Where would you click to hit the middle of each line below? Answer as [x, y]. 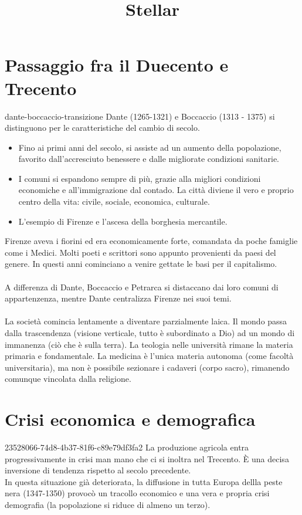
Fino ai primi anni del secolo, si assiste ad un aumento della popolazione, [150, 147]
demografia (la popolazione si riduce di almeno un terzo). [108, 505]
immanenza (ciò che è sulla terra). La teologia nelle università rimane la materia [149, 344]
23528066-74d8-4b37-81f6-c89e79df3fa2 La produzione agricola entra [127, 447]
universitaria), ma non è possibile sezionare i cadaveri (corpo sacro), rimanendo [147, 367]
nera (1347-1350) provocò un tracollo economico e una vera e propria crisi [137, 493]
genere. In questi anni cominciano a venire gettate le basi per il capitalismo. [141, 264]
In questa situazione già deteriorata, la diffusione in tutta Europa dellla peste [144, 481]
